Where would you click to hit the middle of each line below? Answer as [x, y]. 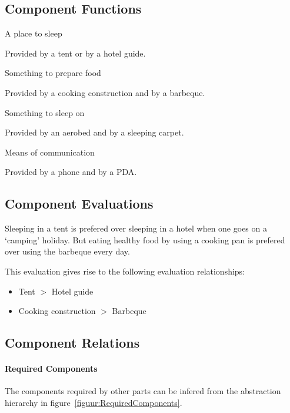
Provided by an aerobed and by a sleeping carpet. [94, 132]
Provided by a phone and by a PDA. [71, 172]
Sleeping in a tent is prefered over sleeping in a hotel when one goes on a [136, 228]
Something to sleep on [45, 112]
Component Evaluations [79, 204]
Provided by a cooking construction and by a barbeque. [105, 92]
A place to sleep [34, 33]
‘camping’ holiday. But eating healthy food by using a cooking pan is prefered [145, 239]
